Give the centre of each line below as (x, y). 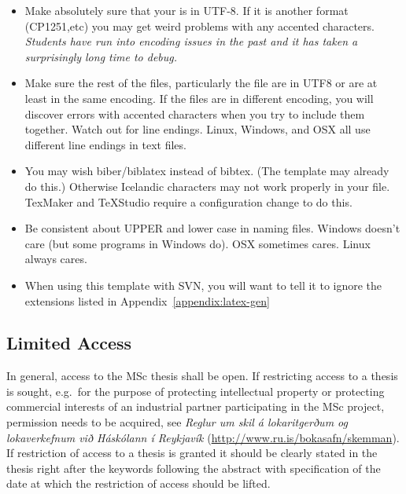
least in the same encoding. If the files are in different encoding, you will (199, 98)
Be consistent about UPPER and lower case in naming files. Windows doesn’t (212, 228)
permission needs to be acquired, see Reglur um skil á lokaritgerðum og (177, 422)
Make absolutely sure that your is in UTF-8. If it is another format (186, 10)
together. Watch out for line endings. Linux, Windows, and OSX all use (197, 129)
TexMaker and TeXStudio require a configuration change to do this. (188, 201)
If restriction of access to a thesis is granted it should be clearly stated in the (192, 453)
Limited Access (69, 343)
